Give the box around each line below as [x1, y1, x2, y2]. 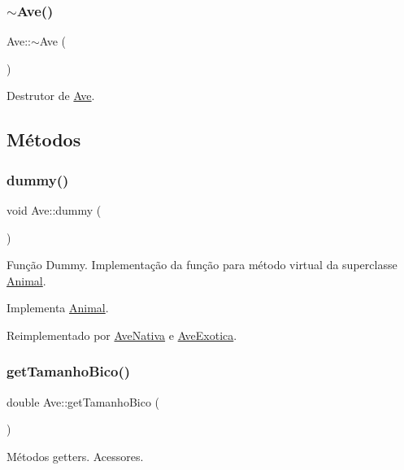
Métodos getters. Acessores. [7, 447, 144, 464]
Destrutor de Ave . [7, 87, 95, 104]
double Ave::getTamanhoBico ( [7, 393, 160, 410]
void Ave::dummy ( [7, 202, 102, 218]
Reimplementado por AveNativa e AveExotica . [7, 326, 237, 343]
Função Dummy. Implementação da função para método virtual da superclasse [7, 256, 397, 273]
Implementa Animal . [7, 299, 109, 316]
